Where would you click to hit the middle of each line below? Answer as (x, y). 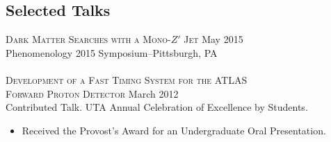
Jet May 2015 (213, 39)
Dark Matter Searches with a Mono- (88, 39)
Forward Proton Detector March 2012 (92, 93)
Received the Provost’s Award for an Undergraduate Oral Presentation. (174, 130)
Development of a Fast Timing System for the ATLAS (127, 79)
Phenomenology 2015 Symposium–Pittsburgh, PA (112, 52)
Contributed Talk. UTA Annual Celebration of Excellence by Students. (157, 107)
